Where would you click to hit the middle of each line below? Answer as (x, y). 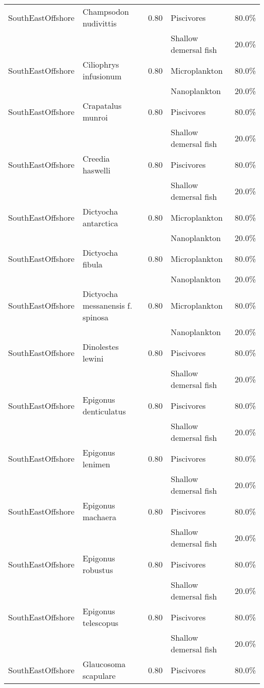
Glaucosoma (104, 664)
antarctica (100, 223)
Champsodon (106, 11)
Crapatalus (102, 106)
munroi (95, 117)
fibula (92, 264)
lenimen (96, 464)
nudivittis (100, 23)
